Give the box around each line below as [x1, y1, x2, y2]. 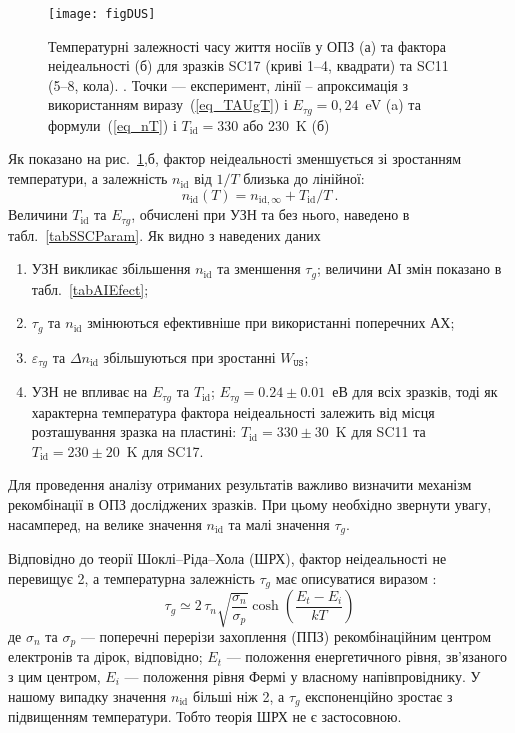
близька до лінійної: [243, 168, 365, 189]
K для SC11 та [335, 421, 426, 442]
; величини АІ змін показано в [316, 258, 502, 279]
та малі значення [228, 513, 330, 534]
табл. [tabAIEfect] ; [31, 278, 149, 299]
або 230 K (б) [242, 114, 330, 135]
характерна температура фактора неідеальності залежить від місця [31, 401, 435, 422]
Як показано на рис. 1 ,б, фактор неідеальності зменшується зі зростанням [8, 148, 462, 169]
